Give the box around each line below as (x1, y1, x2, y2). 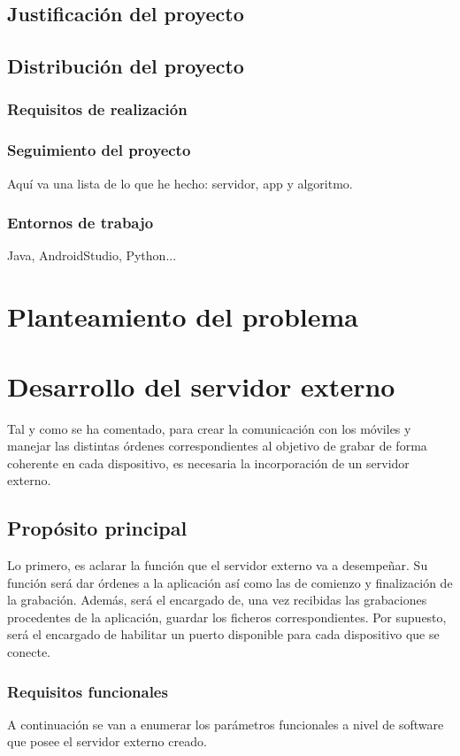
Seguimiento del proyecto (7, 139, 191, 161)
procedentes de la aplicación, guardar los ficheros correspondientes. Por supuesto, (7, 607, 447, 626)
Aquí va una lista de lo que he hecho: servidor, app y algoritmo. (7, 174, 353, 192)
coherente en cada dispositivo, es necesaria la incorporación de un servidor (7, 453, 410, 472)
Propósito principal (7, 514, 188, 542)
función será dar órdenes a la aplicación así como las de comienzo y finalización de (7, 573, 453, 591)
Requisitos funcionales (7, 680, 168, 702)
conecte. (7, 643, 50, 661)
